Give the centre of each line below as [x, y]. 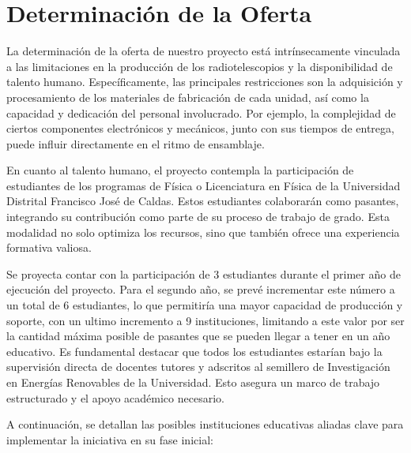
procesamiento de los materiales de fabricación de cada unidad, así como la [188, 97]
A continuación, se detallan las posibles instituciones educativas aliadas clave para [205, 424]
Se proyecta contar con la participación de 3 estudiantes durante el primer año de [204, 273]
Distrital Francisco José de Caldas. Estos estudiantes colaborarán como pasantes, [203, 201]
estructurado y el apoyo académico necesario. [115, 397]
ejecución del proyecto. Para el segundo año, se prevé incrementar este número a [201, 289]
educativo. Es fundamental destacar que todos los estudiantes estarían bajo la [194, 351]
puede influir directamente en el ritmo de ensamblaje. [136, 143]
